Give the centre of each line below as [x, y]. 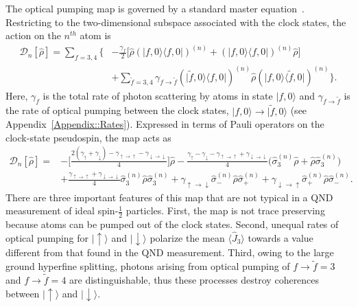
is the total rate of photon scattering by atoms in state [158, 95]
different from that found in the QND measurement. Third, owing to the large [170, 252]
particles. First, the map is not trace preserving [225, 211]
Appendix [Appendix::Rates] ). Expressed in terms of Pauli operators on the [165, 124]
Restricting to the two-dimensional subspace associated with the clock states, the [176, 22]
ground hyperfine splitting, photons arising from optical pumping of [148, 266]
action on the [33, 35]
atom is [95, 35]
